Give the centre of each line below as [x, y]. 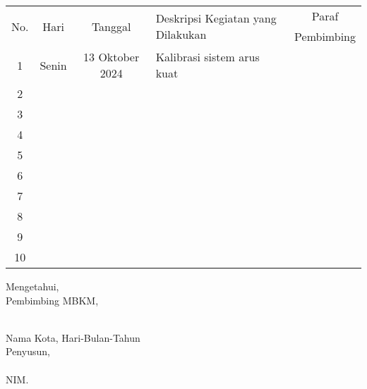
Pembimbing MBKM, [52, 300]
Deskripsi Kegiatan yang [216, 18]
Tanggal [111, 26]
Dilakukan [181, 34]
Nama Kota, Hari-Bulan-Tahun [73, 337]
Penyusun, [28, 351]
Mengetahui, [32, 286]
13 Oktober [112, 57]
